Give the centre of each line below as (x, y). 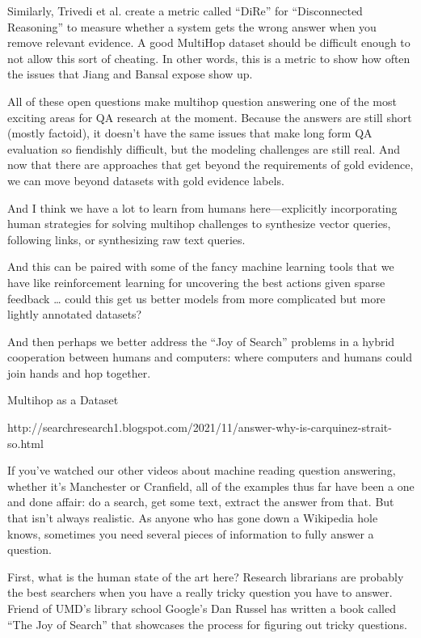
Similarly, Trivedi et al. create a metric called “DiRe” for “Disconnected (185, 11)
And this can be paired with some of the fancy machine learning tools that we (201, 266)
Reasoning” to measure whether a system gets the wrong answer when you (192, 26)
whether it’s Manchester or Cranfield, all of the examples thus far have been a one (211, 486)
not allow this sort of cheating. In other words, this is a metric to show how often (209, 58)
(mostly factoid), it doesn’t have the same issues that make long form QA (190, 133)
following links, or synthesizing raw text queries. (126, 239)
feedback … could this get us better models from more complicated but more (196, 298)
